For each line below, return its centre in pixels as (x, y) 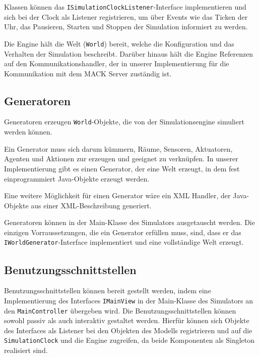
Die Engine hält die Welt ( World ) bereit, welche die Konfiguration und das (119, 43)
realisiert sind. (26, 350)
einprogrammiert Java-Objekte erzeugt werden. (77, 178)
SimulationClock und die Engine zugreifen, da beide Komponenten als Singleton (129, 340)
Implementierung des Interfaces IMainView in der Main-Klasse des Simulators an (128, 300)
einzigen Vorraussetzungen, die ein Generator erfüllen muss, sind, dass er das (123, 232)
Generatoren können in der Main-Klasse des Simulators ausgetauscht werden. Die (129, 222)
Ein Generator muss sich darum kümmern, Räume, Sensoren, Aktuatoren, (118, 148)
